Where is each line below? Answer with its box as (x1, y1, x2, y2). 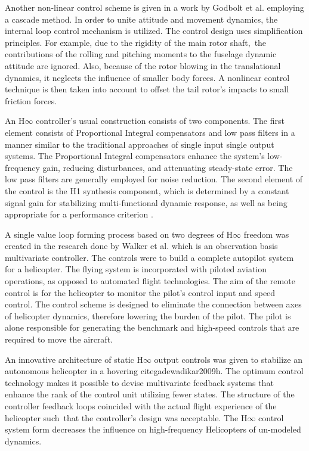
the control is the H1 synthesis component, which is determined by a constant (5, 184, 289, 197)
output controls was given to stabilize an (154, 353, 302, 365)
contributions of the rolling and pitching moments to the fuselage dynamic (5, 48, 277, 60)
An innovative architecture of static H (5, 353, 143, 365)
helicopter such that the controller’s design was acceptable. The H (5, 411, 248, 424)
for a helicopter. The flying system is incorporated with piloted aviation (5, 263, 267, 275)
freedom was (243, 228, 289, 240)
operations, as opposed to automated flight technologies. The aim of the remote (5, 275, 295, 287)
